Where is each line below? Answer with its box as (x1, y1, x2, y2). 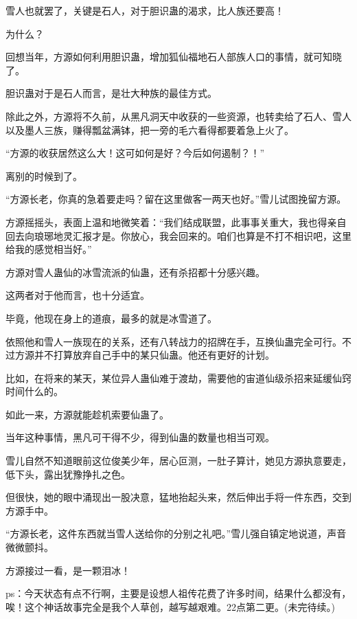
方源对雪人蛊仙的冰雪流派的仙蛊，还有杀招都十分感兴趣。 (5, 265, 265, 279)
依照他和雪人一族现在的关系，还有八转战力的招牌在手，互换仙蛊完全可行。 (5, 334, 342, 348)
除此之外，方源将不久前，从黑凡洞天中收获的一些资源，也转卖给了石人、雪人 (5, 109, 352, 123)
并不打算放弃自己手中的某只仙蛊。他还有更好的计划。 (34, 348, 275, 362)
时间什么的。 (5, 384, 63, 398)
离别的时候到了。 (5, 168, 82, 183)
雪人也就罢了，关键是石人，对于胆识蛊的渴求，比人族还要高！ (5, 3, 284, 17)
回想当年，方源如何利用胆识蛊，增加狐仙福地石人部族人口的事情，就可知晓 (5, 49, 342, 64)
